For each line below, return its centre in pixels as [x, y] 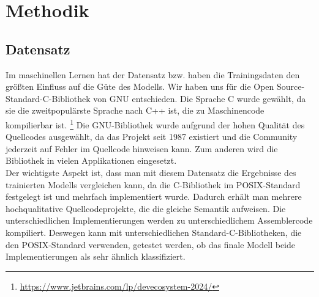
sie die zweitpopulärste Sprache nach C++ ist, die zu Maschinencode [135, 110]
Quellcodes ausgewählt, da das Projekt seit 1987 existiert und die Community [152, 137]
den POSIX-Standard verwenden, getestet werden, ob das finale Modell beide [150, 244]
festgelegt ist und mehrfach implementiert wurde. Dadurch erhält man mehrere [154, 196]
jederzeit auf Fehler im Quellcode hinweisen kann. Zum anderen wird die [142, 148]
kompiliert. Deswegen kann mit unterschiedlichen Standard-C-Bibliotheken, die [154, 232]
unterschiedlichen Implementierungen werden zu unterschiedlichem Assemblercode [159, 220]
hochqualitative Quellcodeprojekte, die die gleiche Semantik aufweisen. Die [146, 208]
